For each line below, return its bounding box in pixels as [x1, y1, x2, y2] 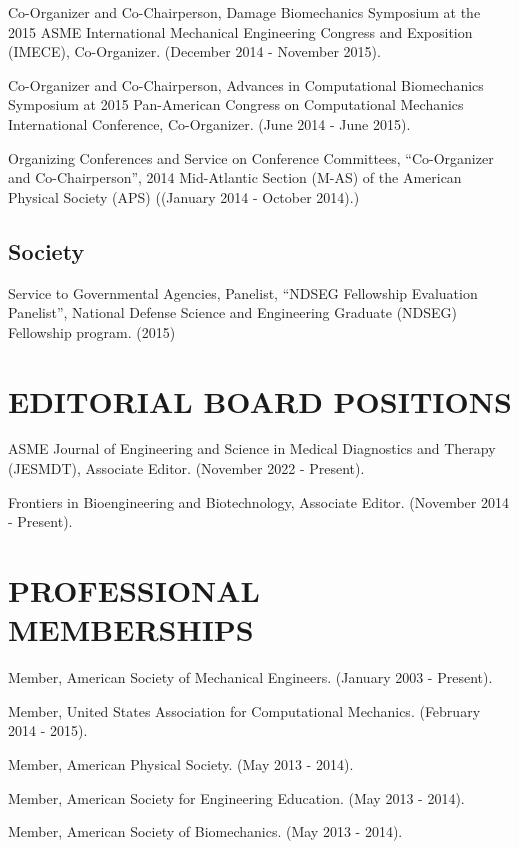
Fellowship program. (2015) [8, 321, 176, 342]
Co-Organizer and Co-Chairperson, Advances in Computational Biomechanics [8, 74, 484, 95]
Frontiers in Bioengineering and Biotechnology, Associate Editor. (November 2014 [8, 491, 509, 512]
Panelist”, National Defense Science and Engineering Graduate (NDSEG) [8, 302, 458, 323]
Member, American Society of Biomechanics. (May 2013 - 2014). [8, 821, 403, 842]
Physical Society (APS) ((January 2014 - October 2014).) [8, 186, 360, 207]
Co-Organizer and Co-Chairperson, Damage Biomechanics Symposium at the [8, 2, 481, 22]
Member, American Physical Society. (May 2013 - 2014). [8, 753, 354, 774]
